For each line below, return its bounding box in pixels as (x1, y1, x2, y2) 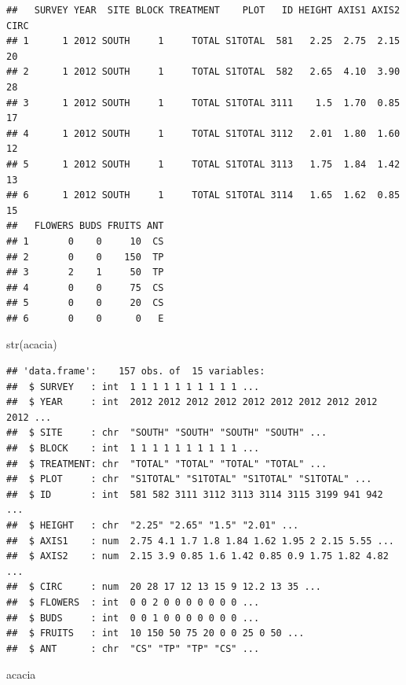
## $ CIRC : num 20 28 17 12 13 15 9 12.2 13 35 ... (6, 581, 321, 593)
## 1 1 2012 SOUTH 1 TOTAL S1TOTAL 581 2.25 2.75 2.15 (6, 35, 401, 47)
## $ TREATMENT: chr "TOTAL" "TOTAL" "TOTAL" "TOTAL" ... (6, 458, 327, 470)
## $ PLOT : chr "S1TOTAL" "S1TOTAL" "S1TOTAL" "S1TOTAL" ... (6, 473, 372, 485)
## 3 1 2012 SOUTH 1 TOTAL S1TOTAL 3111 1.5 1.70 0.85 (6, 97, 401, 109)
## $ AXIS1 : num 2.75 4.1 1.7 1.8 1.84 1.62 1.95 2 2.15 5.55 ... (6, 535, 394, 547)
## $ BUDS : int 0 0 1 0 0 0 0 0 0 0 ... (6, 612, 260, 624)
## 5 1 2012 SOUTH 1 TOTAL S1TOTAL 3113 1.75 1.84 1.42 (6, 158, 401, 170)
